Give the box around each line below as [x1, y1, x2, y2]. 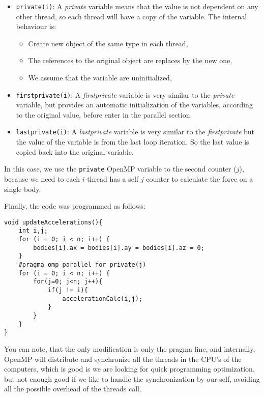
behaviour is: [16, 21, 56, 32]
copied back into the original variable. [16, 146, 134, 157]
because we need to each [4, 173, 80, 184]
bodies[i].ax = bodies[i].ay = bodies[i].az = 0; [33, 244, 204, 251]
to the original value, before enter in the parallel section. [16, 109, 192, 120]
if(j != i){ [47, 287, 88, 294]
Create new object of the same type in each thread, [28, 38, 188, 48]
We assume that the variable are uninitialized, [28, 72, 172, 83]
